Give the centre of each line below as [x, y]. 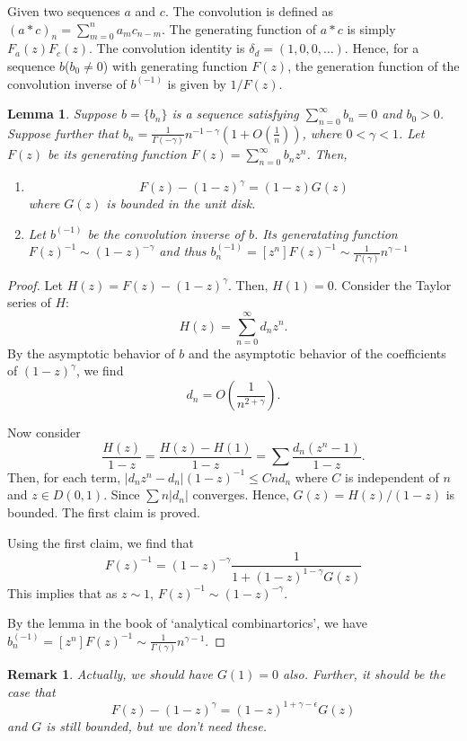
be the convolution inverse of [166, 233]
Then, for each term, [64, 476]
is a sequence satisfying [235, 114]
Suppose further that [63, 132]
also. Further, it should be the [364, 674]
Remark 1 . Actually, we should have [110, 674]
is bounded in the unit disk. [181, 203]
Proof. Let [35, 284]
